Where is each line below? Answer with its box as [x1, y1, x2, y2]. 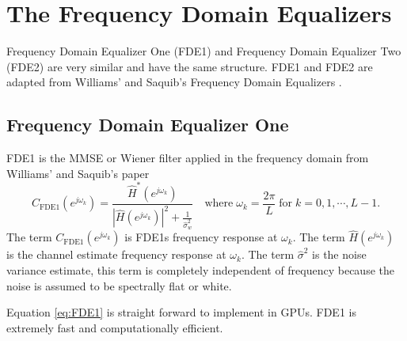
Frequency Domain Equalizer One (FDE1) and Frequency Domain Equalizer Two [6, 43, 401, 59]
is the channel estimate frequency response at [6, 246, 226, 263]
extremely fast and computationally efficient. [6, 319, 223, 335]
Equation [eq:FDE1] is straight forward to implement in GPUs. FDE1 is [6, 304, 356, 320]
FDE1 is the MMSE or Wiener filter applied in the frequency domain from [6, 150, 369, 166]
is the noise [312, 246, 367, 263]
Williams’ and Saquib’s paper [6, 165, 150, 181]
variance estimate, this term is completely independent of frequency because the [6, 262, 394, 278]
